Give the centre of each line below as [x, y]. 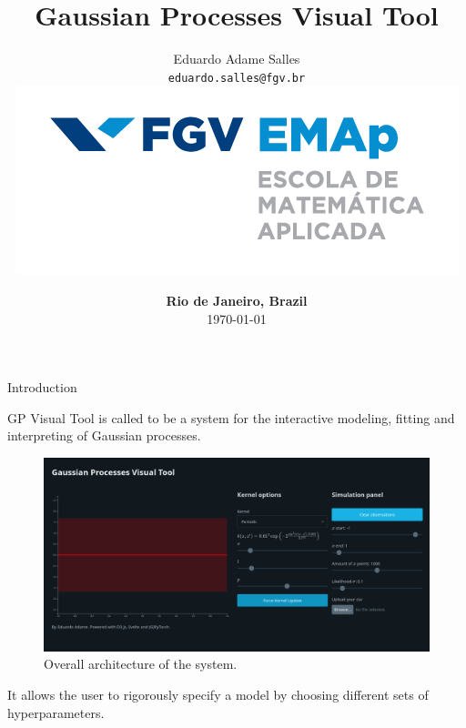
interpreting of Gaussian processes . [104, 435]
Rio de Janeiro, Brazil [237, 300]
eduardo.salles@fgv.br [237, 78]
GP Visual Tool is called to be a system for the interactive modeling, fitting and [231, 417]
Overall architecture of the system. [141, 664]
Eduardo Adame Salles [237, 59]
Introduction [42, 387]
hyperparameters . [56, 712]
